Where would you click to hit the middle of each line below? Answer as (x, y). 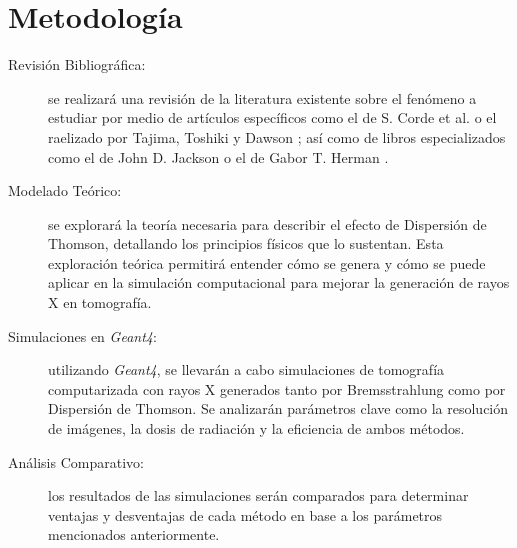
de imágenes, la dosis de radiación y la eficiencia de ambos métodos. (256, 428)
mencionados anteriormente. (134, 534)
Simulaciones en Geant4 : (82, 335)
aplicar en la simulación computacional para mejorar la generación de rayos (279, 282)
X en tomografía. (100, 302)
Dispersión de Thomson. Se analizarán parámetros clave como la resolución (278, 408)
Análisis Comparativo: (76, 461)
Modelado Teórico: (65, 190)
